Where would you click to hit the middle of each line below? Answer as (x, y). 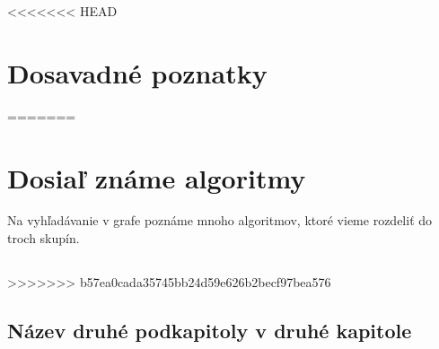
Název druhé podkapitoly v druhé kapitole (210, 330)
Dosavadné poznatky (137, 72)
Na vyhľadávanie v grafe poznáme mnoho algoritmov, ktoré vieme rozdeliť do (220, 220)
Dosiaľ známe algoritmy (157, 177)
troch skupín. (44, 238)
